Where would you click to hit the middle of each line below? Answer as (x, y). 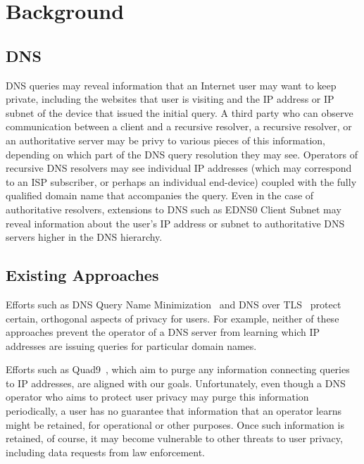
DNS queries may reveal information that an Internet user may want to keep (171, 85)
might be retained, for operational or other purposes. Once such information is (175, 424)
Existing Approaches (82, 275)
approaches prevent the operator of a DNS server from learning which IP (163, 332)
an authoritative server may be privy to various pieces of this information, (166, 140)
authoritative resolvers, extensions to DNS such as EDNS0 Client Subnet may (174, 209)
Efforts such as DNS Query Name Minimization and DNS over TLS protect (174, 304)
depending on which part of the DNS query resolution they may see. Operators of (182, 154)
